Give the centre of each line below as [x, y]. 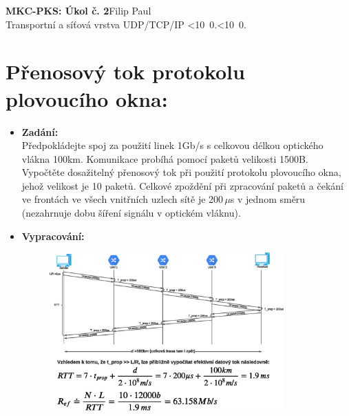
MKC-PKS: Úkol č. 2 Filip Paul [78, 10]
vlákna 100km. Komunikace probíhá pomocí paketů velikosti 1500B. [165, 158]
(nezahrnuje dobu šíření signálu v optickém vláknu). [131, 213]
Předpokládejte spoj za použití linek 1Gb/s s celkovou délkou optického [172, 145]
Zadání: [40, 131]
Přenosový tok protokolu [125, 71]
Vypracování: [53, 236]
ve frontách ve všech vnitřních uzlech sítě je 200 [123, 199]
